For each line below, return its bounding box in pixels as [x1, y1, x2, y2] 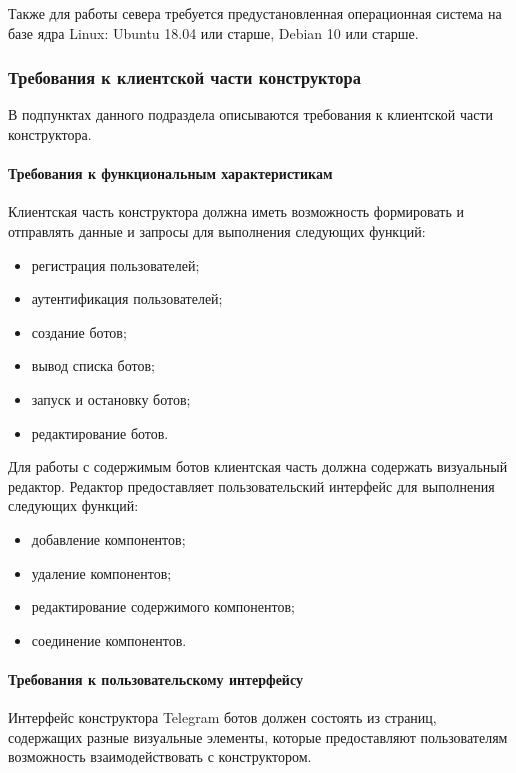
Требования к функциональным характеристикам [8, 163, 333, 184]
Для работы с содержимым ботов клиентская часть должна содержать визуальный [8, 456, 508, 477]
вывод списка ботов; [31, 355, 155, 376]
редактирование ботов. [31, 422, 169, 443]
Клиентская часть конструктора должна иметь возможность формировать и [8, 201, 464, 222]
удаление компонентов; [31, 562, 172, 583]
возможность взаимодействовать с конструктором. [8, 746, 312, 767]
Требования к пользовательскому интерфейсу [8, 668, 303, 689]
